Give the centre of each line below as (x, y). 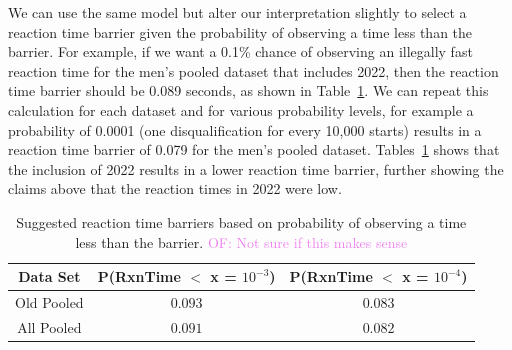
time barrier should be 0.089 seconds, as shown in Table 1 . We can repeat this (248, 90)
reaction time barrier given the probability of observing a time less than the (240, 31)
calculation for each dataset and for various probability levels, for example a (241, 109)
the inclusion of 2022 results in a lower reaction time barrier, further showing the (256, 168)
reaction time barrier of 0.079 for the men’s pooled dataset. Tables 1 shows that (254, 149)
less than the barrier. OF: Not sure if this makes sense (241, 241)
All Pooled (49, 326)
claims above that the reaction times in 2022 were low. (175, 188)
